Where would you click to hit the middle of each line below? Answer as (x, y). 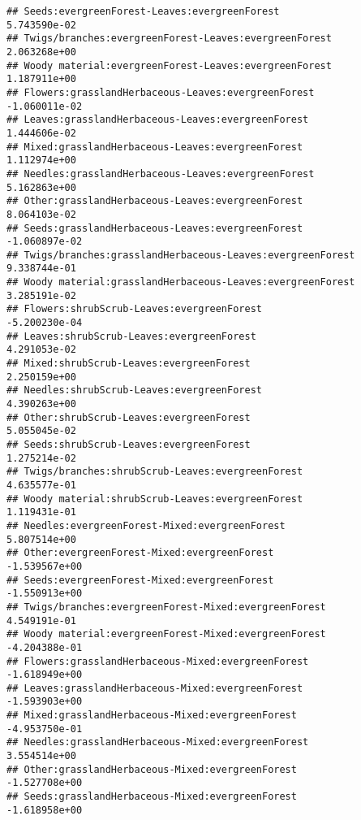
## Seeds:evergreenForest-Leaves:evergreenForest (143, 11)
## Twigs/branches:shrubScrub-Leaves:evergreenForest (155, 472)
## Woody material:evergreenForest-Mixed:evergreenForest (166, 634)
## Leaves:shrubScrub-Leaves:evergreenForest (131, 336)
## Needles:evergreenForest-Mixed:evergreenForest (146, 525)
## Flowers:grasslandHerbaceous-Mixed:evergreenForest (158, 661)
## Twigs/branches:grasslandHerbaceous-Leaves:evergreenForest (181, 255)
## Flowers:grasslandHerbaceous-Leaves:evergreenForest (161, 92)
